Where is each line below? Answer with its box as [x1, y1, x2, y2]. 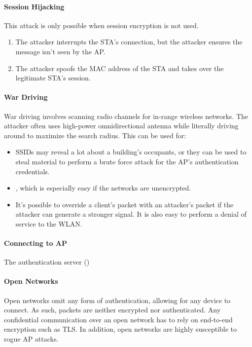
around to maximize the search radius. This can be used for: [4, 130, 186, 140]
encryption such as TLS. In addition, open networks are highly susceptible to [4, 324, 237, 334]
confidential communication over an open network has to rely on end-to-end [4, 314, 233, 324]
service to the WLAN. [15, 218, 82, 229]
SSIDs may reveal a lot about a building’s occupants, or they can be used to [15, 147, 247, 157]
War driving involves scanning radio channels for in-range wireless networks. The [4, 111, 249, 121]
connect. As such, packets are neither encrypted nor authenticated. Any [4, 305, 221, 315]
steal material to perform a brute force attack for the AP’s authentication [15, 156, 239, 166]
